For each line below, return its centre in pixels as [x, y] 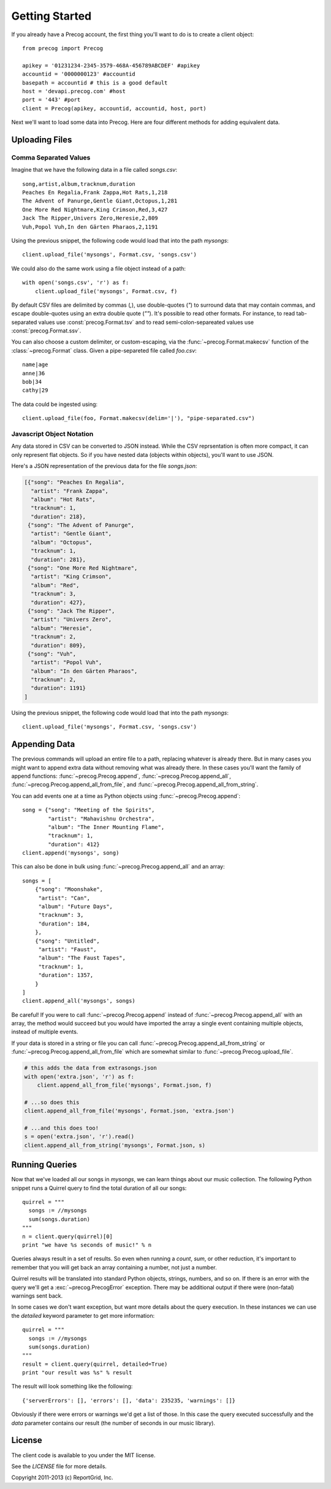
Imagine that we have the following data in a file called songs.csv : [94, 170]
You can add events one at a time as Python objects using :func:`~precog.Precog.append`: [126, 796]
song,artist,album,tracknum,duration [79, 184]
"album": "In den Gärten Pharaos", [84, 671]
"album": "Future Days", [76, 907]
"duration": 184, [64, 924]
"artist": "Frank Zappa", [70, 491]
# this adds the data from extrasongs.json [91, 1068]
